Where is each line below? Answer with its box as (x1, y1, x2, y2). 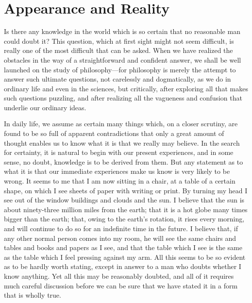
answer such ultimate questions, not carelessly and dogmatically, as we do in (4, 74, 231, 84)
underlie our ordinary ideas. (4, 102, 86, 112)
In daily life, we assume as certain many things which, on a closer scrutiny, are (4, 118, 238, 129)
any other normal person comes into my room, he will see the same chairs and (4, 233, 236, 243)
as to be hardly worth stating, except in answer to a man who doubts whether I (4, 261, 241, 271)
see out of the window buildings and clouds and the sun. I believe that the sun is (4, 195, 245, 205)
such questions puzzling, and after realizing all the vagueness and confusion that (4, 93, 242, 103)
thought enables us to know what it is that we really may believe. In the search (4, 137, 240, 148)
